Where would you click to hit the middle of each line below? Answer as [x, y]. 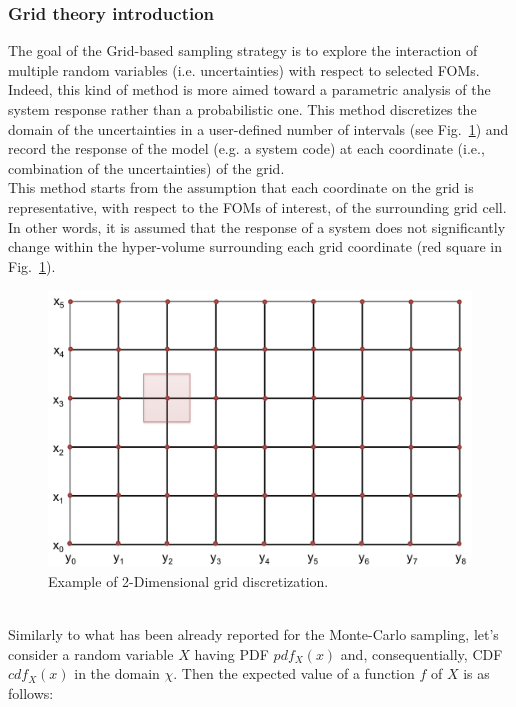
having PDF [231, 653]
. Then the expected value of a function [294, 673]
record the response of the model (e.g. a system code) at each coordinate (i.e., [246, 148]
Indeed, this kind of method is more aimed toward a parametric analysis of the [249, 89]
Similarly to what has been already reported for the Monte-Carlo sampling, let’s [253, 634]
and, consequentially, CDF [421, 653]
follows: [31, 692]
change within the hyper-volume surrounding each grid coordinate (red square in [255, 246]
